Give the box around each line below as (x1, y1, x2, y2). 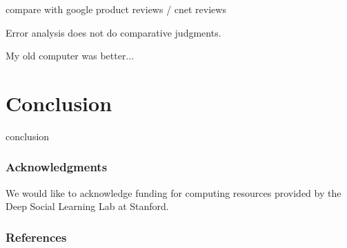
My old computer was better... (6, 48, 135, 63)
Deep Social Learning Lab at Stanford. (6, 199, 169, 213)
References (6, 228, 67, 245)
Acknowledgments (6, 158, 108, 175)
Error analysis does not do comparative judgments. (6, 25, 221, 39)
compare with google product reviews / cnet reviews (6, 2, 226, 16)
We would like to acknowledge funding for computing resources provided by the (6, 185, 341, 200)
